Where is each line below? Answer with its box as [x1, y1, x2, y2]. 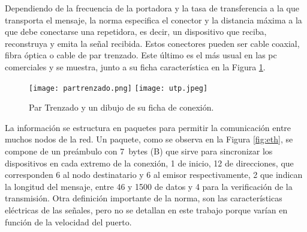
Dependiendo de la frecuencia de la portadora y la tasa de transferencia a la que [5, 2, 299, 14]
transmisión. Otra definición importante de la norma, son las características [5, 192, 282, 204]
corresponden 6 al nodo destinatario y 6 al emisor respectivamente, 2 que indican [5, 168, 303, 181]
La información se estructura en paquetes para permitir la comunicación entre [5, 121, 291, 133]
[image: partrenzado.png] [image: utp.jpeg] [29, 84, 208, 93]
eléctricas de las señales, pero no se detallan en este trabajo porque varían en [5, 203, 288, 216]
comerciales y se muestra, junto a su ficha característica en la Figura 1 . [5, 60, 266, 73]
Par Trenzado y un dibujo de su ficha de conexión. [29, 101, 214, 114]
